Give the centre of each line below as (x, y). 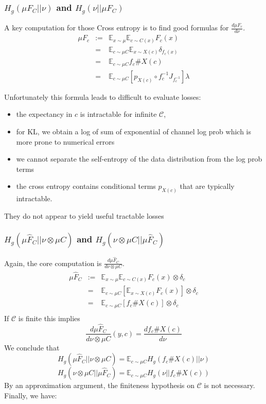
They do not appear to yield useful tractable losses (84, 215)
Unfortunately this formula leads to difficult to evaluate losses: (103, 96)
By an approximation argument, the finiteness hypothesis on (100, 385)
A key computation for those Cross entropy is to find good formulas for (117, 28)
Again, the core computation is (53, 263)
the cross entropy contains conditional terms (86, 186)
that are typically (207, 186)
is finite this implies (49, 318)
